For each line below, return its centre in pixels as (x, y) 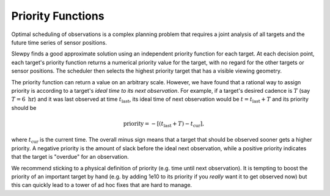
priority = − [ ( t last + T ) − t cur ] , (164, 124)
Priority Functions (58, 16)
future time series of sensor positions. (59, 42)
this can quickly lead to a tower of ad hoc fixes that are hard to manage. (102, 185)
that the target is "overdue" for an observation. (70, 157)
